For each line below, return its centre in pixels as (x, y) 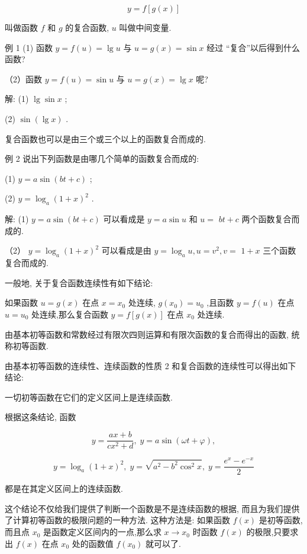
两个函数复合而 (271, 219)
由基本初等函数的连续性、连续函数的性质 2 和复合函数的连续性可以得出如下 (151, 365)
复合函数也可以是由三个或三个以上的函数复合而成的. (105, 138)
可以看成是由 (126, 250)
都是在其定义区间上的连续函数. (64, 489)
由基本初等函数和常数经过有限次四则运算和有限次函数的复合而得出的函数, (147, 334)
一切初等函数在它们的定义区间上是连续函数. (89, 397)
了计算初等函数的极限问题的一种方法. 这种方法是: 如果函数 (118, 520)
